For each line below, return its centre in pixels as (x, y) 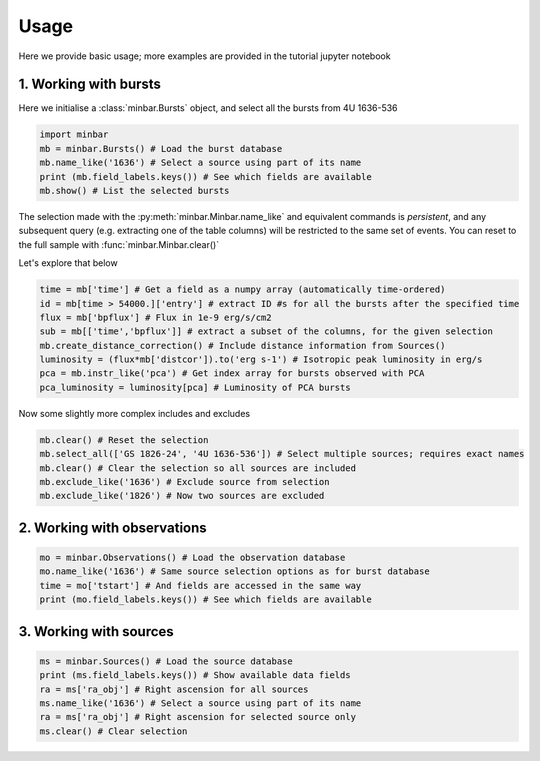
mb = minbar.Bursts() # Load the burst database (161, 148)
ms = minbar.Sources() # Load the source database (166, 661)
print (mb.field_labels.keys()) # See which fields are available (205, 176)
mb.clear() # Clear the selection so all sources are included (198, 468)
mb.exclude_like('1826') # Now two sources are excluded (182, 496)
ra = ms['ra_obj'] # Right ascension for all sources (174, 689)
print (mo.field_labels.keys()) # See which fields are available (205, 599)
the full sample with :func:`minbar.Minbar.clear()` (119, 244)
